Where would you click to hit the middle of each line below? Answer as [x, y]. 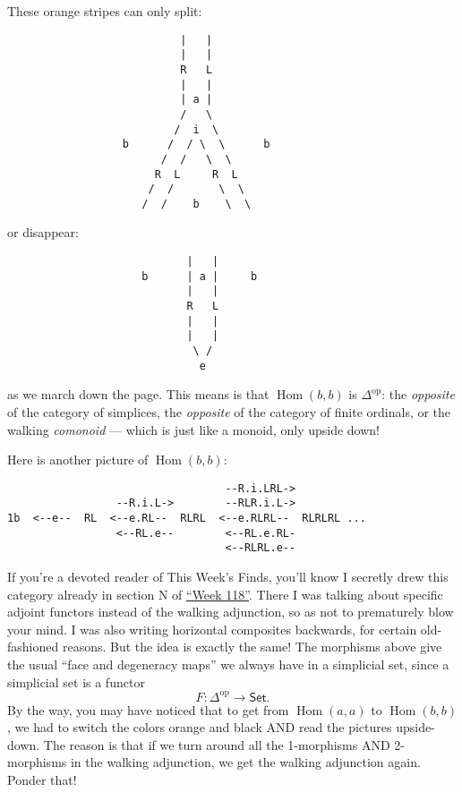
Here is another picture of [78, 460]
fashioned [33, 647]
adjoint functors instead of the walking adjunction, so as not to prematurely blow [231, 612]
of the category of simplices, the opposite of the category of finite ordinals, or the [229, 411]
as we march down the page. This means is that [138, 394]
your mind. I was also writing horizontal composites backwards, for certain [212, 629]
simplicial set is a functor [76, 681]
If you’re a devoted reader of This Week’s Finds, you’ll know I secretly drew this [228, 576]
